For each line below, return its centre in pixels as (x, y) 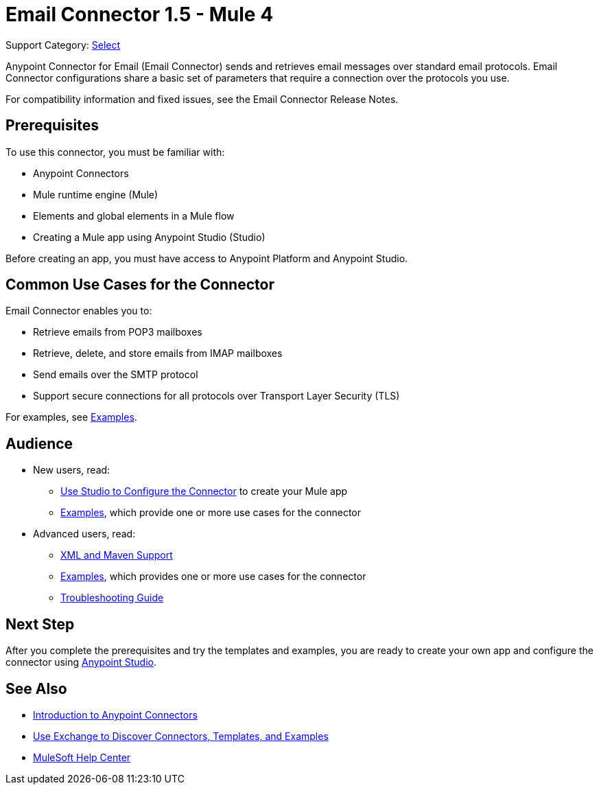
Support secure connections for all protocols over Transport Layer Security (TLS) (216, 396)
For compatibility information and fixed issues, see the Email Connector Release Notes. (202, 99)
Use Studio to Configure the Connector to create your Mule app (204, 491)
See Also (36, 688)
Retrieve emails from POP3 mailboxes (118, 332)
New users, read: (72, 470)
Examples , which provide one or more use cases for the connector (211, 513)
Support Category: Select (63, 45)
